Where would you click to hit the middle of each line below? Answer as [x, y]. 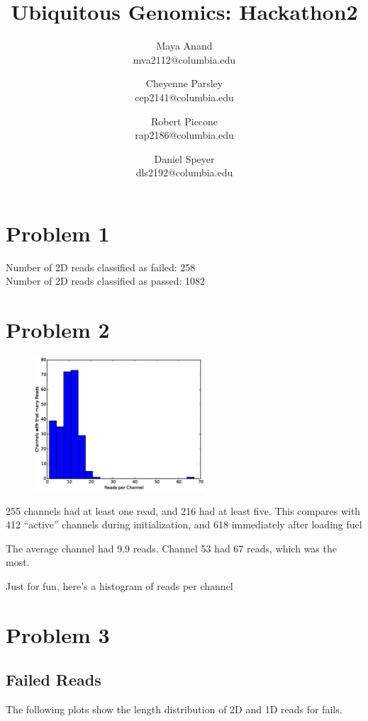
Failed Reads [54, 680]
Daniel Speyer [184, 158]
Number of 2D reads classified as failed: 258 [101, 267]
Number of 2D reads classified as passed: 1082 [106, 281]
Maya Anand [184, 46]
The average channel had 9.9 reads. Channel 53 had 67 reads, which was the [171, 548]
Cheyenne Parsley [184, 83]
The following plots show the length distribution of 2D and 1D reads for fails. [174, 709]
